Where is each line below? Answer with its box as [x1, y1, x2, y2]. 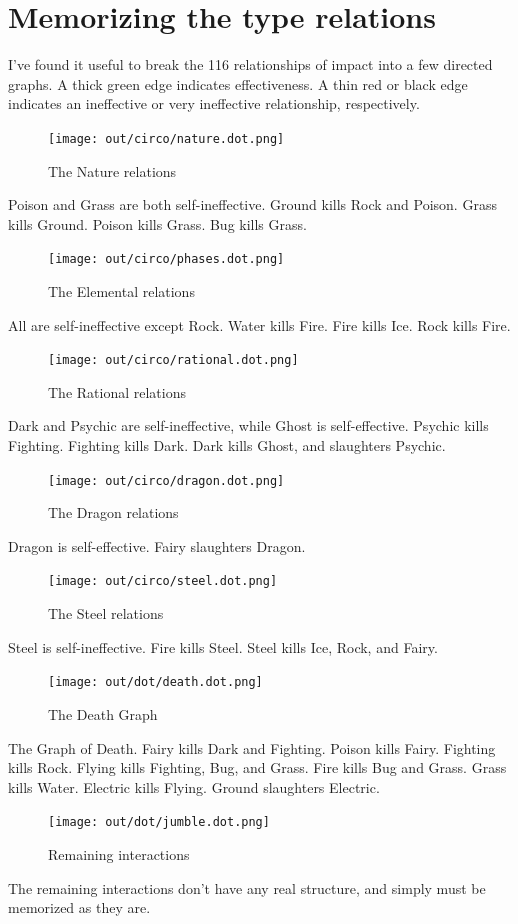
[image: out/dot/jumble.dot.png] [48, 815, 270, 830]
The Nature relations [48, 160, 177, 181]
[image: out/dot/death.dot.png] [48, 675, 263, 690]
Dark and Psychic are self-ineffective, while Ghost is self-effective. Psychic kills [8, 415, 489, 436]
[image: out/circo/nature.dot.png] [48, 131, 285, 146]
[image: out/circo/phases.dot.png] [48, 252, 285, 267]
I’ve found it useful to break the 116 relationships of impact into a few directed [8, 54, 493, 75]
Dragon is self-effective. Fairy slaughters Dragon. [8, 535, 306, 556]
